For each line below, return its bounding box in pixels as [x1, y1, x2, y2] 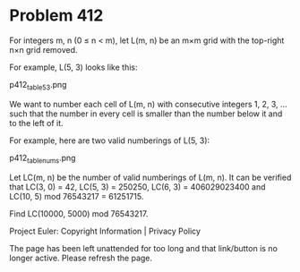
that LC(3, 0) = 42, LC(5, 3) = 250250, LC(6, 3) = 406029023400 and [9, 181, 266, 192]
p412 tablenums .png [9, 152, 76, 166]
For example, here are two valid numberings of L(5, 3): [9, 135, 210, 146]
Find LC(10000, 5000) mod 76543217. [9, 208, 149, 219]
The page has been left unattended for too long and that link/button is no [9, 242, 278, 253]
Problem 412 [9, 5, 104, 26]
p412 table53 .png [9, 79, 67, 92]
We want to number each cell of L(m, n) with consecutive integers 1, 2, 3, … [9, 98, 288, 109]
